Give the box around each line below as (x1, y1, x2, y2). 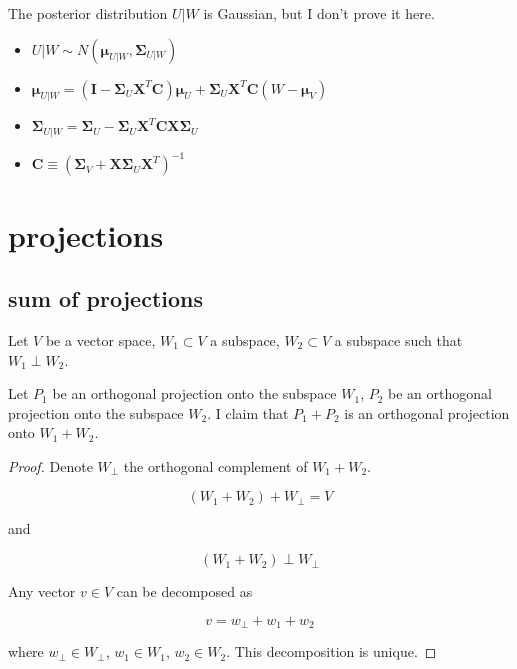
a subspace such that (334, 329, 463, 350)
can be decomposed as (116, 581, 253, 602)
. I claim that (207, 402, 289, 423)
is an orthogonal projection (344, 402, 510, 423)
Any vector (8, 581, 76, 602)
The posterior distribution (8, 3, 168, 23)
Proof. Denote (8, 455, 93, 476)
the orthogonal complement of (123, 455, 308, 476)
